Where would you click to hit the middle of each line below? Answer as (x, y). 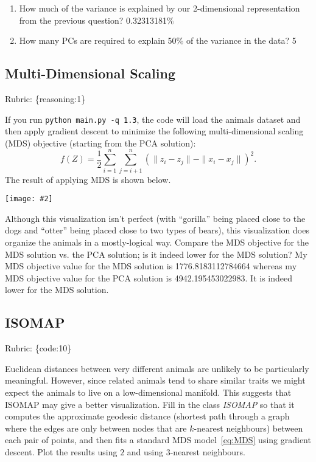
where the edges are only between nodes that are (96, 428)
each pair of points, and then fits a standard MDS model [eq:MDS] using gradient (158, 440)
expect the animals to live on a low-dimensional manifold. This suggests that (148, 392)
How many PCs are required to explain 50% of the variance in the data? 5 (158, 40)
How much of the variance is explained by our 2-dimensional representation (160, 8)
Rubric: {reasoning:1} (45, 98)
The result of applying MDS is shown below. (88, 179)
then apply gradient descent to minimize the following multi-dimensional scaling (154, 131)
